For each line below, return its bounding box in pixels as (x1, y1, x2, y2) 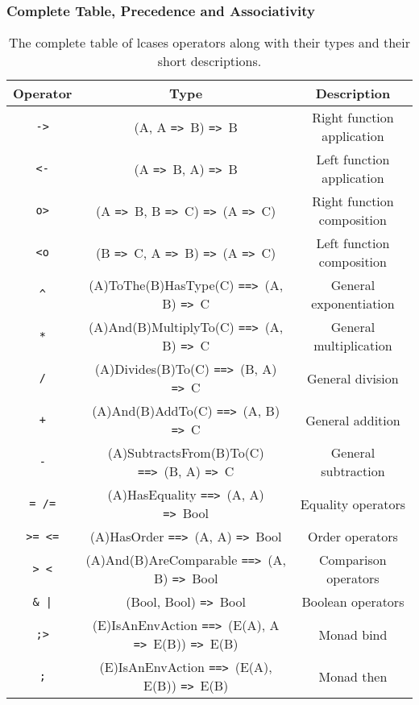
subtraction (321, 462, 385, 481)
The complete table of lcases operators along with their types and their (9, 33, 410, 52)
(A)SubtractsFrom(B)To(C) (107, 443, 264, 462)
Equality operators (300, 494, 406, 513)
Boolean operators (301, 592, 404, 612)
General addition (305, 410, 400, 429)
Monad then (318, 666, 388, 686)
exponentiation (311, 294, 395, 313)
